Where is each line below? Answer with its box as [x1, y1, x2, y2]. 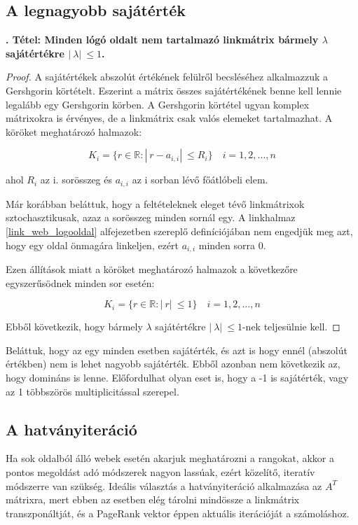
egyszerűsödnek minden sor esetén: [6, 275, 155, 290]
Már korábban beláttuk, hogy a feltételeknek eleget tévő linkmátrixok [6, 196, 305, 211]
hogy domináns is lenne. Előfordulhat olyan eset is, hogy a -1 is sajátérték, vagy [6, 370, 349, 385]
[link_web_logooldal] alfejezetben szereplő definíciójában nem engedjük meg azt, [6, 224, 353, 238]
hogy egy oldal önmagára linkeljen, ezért [6, 237, 179, 252]
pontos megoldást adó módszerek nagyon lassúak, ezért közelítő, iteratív [6, 465, 315, 479]
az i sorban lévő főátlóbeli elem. [132, 172, 268, 187]
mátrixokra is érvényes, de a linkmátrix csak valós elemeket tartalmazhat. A [6, 111, 333, 125]
